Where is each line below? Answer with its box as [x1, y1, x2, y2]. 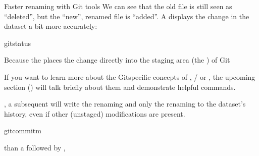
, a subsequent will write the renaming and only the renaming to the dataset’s [4, 98, 246, 109]
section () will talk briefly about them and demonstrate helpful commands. [4, 81, 236, 92]
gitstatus [4, 37, 31, 48]
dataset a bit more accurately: [4, 21, 97, 31]
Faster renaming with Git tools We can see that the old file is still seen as [4, 1, 232, 11]
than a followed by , [4, 142, 66, 152]
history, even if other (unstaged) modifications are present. [4, 108, 185, 119]
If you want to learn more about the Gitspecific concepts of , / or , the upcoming [4, 71, 255, 82]
